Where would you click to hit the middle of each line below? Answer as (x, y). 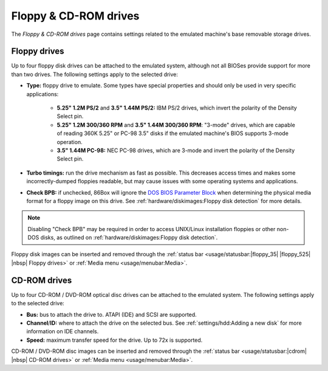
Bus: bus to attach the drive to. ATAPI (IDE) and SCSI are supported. (111, 314)
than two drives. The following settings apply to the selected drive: (95, 74)
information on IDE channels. (63, 331)
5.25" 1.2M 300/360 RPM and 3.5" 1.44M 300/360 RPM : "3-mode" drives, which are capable (176, 125)
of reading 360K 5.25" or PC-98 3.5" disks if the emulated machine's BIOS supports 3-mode (173, 133)
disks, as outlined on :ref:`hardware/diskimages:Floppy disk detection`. (129, 238)
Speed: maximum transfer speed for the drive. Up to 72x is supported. (114, 340)
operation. (70, 142)
